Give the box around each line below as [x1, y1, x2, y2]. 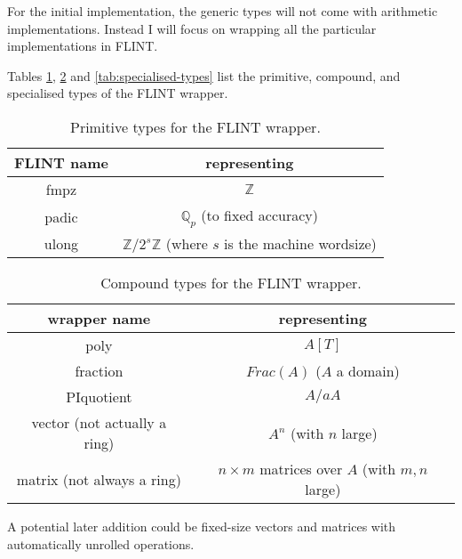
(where [165, 233, 208, 255]
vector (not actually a [31, 412, 167, 433]
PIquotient [66, 386, 132, 408]
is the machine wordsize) [224, 233, 377, 255]
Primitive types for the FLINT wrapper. [70, 116, 321, 137]
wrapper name [47, 308, 151, 329]
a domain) [336, 361, 400, 382]
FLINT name [14, 151, 108, 173]
